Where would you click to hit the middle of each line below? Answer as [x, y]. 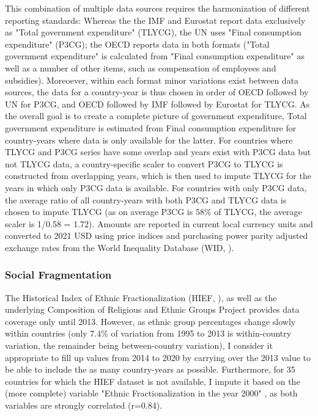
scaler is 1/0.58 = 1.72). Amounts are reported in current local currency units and [159, 223]
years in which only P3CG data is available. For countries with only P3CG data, [156, 187]
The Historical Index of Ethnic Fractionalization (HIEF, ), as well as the [141, 297]
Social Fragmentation [58, 275]
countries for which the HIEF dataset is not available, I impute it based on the [153, 381]
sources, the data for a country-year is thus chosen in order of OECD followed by [157, 92]
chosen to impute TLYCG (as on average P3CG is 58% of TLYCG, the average [153, 212]
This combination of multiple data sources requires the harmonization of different [157, 8]
